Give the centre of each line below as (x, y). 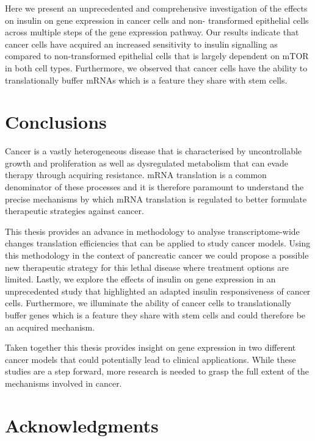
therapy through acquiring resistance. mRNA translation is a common (136, 175)
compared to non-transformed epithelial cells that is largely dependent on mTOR (157, 56)
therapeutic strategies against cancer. (74, 211)
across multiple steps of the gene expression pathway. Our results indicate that (152, 32)
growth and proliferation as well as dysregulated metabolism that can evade (147, 163)
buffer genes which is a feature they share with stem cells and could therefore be (155, 315)
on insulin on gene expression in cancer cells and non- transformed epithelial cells (157, 20)
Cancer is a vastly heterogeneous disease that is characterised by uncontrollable (154, 151)
